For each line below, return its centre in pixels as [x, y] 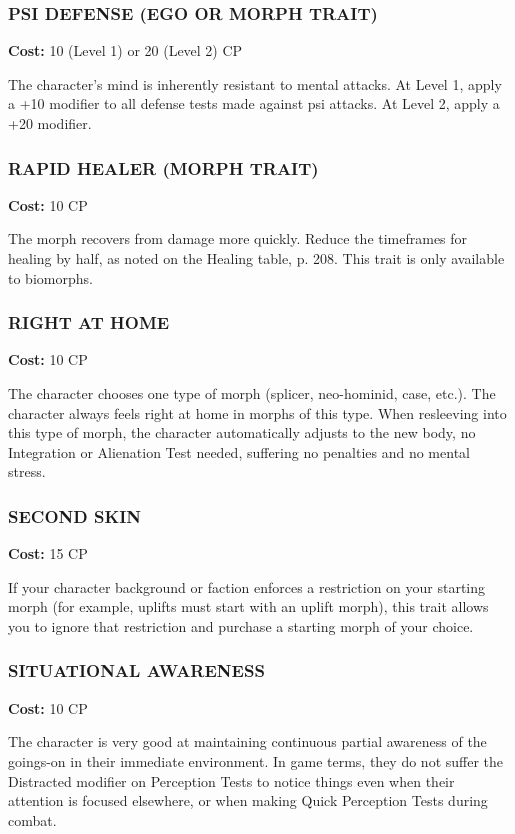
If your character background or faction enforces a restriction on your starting [247, 586]
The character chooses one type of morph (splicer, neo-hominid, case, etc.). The [252, 393]
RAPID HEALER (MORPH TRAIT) [163, 167]
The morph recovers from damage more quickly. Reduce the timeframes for [238, 238]
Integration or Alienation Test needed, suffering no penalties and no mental [239, 451]
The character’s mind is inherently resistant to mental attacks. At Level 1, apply [255, 83]
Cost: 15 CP [48, 553]
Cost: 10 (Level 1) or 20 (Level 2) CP [125, 50]
